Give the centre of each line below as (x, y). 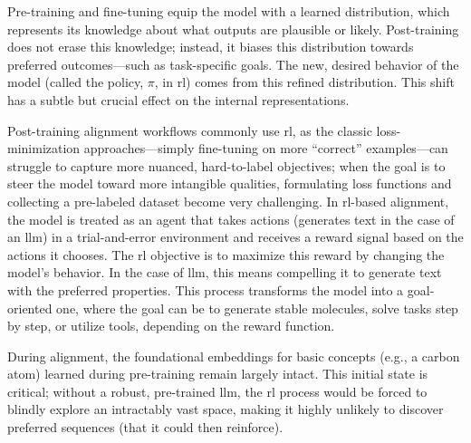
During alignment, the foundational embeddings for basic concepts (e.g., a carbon (234, 356)
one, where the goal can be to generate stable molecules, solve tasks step (257, 308)
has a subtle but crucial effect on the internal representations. (178, 99)
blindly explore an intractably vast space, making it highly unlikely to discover (226, 409)
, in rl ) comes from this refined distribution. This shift (304, 82)
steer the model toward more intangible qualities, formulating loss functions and (230, 183)
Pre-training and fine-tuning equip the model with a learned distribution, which (229, 11)
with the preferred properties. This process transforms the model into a (206, 289)
